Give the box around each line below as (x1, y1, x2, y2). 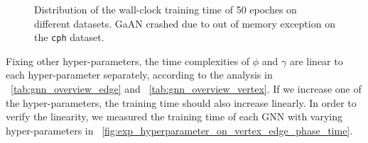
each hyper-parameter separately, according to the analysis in (6, 67, 273, 82)
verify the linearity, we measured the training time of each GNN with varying (6, 109, 343, 124)
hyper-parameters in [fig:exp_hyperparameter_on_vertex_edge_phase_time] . (6, 122, 353, 137)
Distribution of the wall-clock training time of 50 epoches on (34, 2, 297, 16)
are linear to (289, 53, 343, 68)
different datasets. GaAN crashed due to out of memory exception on (34, 16, 335, 30)
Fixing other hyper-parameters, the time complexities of (6, 53, 250, 68)
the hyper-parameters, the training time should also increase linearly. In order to (6, 95, 357, 110)
